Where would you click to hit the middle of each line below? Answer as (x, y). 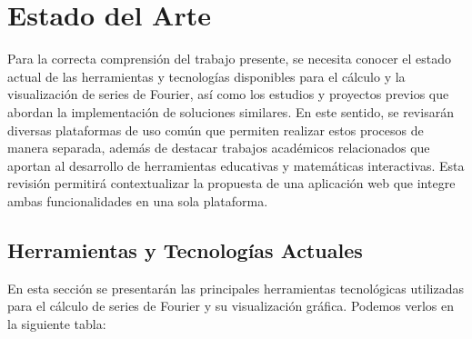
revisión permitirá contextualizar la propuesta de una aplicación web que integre (231, 183)
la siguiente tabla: (57, 323)
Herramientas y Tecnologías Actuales (185, 249)
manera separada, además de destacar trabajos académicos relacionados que (219, 148)
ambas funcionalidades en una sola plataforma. (138, 200)
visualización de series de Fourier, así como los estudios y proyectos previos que (228, 94)
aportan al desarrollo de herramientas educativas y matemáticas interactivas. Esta (236, 165)
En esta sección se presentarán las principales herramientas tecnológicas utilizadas (236, 288)
